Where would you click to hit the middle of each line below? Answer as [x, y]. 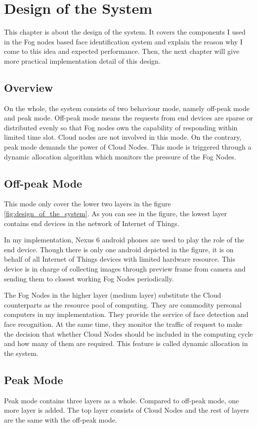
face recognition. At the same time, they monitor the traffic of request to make [123, 324]
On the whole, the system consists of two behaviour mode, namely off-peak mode [127, 108]
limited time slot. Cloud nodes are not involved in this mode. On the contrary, [123, 137]
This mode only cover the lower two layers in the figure [87, 204]
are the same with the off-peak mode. [61, 419]
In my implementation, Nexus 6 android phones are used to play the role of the [124, 240]
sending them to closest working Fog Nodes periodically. [89, 278]
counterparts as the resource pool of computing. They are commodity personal [123, 304]
